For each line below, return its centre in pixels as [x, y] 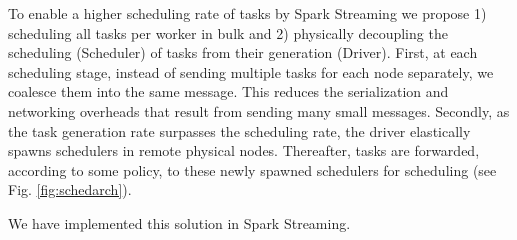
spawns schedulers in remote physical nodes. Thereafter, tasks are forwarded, [244, 150]
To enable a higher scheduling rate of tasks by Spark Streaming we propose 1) [247, 13]
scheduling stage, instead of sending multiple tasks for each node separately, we [251, 71]
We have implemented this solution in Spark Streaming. [179, 222]
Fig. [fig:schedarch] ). [70, 189]
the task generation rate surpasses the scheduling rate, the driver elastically [239, 130]
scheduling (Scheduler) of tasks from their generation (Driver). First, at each [243, 52]
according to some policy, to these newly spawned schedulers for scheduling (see [252, 169]
